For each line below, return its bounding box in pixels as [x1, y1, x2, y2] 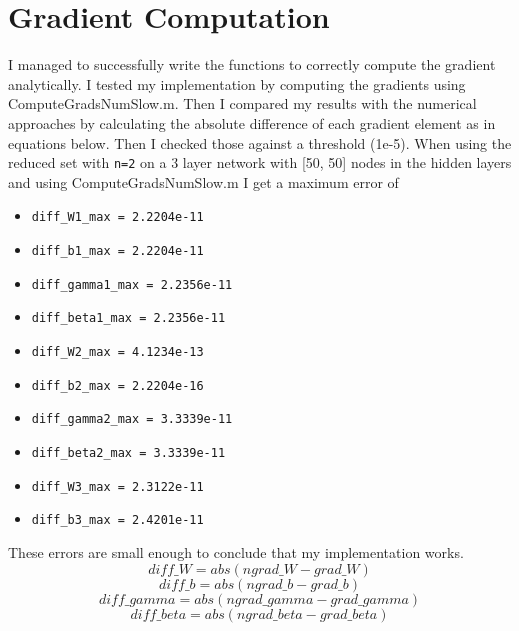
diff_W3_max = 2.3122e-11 [31, 479, 204, 494]
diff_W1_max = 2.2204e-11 [31, 210, 204, 225]
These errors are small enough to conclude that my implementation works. [8, 541, 464, 562]
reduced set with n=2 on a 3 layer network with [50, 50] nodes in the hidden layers [8, 152, 512, 173]
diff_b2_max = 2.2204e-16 [31, 378, 204, 393]
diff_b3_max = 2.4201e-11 [31, 513, 204, 528]
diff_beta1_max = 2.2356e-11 [31, 311, 226, 326]
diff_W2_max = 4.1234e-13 [31, 344, 204, 359]
